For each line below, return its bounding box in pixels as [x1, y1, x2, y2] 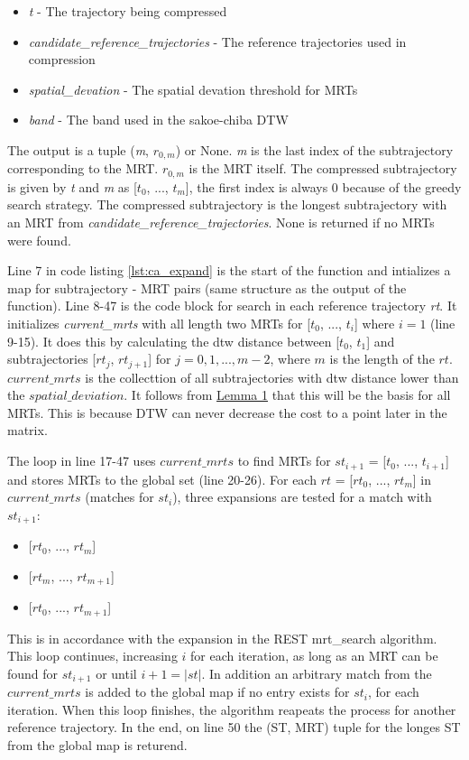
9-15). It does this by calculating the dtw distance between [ [7, 331, 340, 350]
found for [7, 663, 59, 682]
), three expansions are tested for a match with [172, 487, 432, 506]
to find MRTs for [237, 451, 331, 470]
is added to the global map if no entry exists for [85, 682, 350, 701]
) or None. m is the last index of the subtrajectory [175, 140, 454, 159]
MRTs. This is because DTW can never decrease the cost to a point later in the [7, 403, 447, 422]
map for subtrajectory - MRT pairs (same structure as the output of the [7, 278, 407, 297]
